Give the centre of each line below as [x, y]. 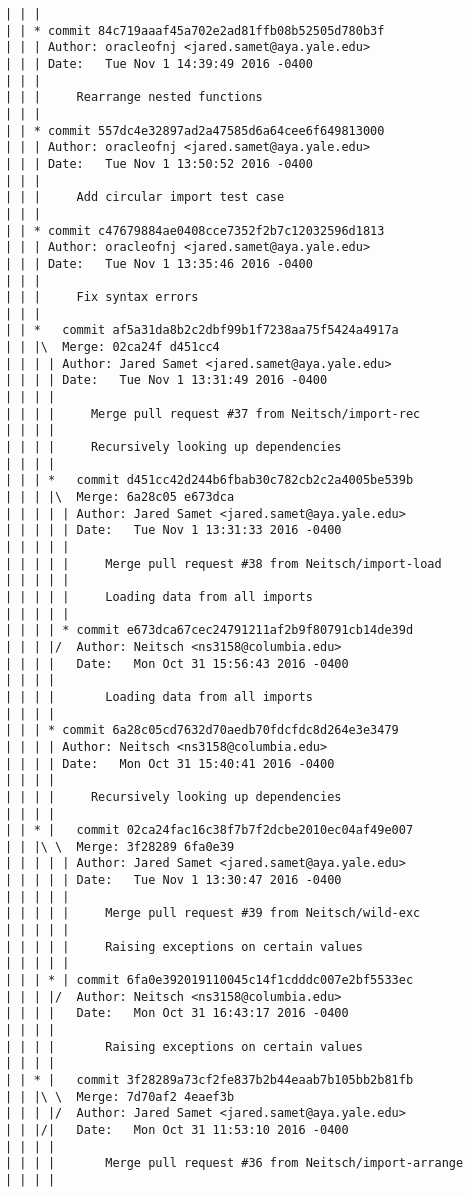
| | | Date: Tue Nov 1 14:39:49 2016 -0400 [159, 63]
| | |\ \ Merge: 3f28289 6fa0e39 [120, 846]
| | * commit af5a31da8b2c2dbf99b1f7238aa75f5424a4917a [202, 330]
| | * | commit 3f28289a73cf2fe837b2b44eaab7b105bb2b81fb [209, 1080]
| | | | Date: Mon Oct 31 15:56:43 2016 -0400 [177, 663]
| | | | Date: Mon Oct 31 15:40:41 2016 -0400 [170, 763]
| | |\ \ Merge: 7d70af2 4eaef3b [120, 1096]
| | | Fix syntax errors [102, 297]
